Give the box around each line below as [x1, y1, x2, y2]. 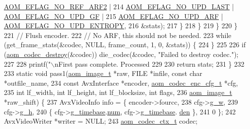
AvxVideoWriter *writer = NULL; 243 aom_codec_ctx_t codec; [4, 116, 198, 126]
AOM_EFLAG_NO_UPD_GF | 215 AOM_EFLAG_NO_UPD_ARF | [4, 11, 223, 21]
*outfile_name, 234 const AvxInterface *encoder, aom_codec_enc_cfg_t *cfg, [4, 77, 238, 88]
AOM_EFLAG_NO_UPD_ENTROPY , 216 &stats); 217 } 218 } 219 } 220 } [4, 20, 238, 31]
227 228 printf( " [4, 58, 51, 69]
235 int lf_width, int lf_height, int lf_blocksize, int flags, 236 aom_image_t [4, 87, 232, 97]
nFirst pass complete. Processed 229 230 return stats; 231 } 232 [54, 58, 245, 69]
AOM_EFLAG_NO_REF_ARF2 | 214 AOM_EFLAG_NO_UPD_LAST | [4, 1, 234, 11]
